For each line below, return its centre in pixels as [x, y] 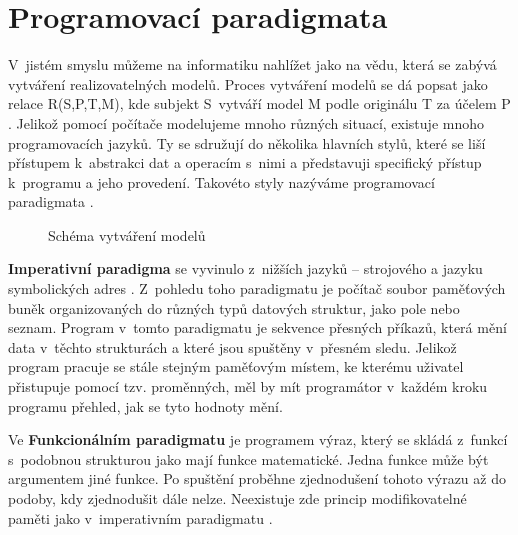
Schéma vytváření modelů [127, 234]
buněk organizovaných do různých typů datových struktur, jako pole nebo [234, 307]
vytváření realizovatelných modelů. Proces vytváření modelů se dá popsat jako [248, 83]
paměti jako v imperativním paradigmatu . [140, 517]
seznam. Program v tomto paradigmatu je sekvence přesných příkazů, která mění [257, 327]
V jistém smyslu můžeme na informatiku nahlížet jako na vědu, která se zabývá [252, 64]
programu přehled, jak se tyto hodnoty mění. [145, 405]
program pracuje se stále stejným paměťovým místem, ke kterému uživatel [236, 366]
